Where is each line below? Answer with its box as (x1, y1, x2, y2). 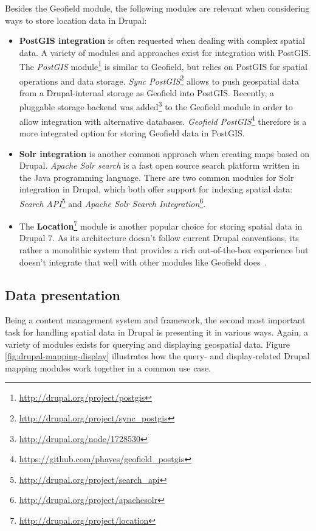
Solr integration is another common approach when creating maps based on (19, 147, 310, 160)
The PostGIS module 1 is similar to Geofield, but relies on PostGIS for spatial (19, 58, 307, 73)
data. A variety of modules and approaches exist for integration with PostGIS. (19, 46, 311, 58)
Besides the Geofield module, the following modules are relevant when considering (5, 2, 310, 14)
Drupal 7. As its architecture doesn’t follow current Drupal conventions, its (19, 231, 299, 244)
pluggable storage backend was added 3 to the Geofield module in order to (19, 99, 293, 113)
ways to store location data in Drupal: (5, 13, 147, 26)
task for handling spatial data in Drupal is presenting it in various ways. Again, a (5, 326, 309, 339)
